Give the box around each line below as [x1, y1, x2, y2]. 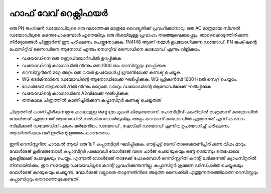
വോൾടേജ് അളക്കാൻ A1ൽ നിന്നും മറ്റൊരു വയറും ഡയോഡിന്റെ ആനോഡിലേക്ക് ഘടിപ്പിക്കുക [22, 83, 211, 89]
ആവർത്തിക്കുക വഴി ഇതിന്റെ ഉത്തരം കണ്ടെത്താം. [9, 130, 111, 136]
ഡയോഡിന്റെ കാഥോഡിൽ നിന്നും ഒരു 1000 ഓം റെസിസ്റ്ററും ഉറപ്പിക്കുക [22, 62, 166, 68]
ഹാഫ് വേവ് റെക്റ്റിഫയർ [9, 8, 108, 19]
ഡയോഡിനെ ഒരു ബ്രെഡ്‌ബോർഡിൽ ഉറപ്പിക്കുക [22, 55, 121, 61]
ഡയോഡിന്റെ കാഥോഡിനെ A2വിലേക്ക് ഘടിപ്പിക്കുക [22, 90, 129, 96]
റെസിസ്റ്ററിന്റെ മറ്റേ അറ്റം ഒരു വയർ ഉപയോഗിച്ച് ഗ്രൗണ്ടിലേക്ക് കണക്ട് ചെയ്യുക [22, 69, 181, 75]
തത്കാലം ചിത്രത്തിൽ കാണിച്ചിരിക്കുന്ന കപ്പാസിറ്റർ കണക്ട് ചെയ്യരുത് [22, 97, 162, 103]
